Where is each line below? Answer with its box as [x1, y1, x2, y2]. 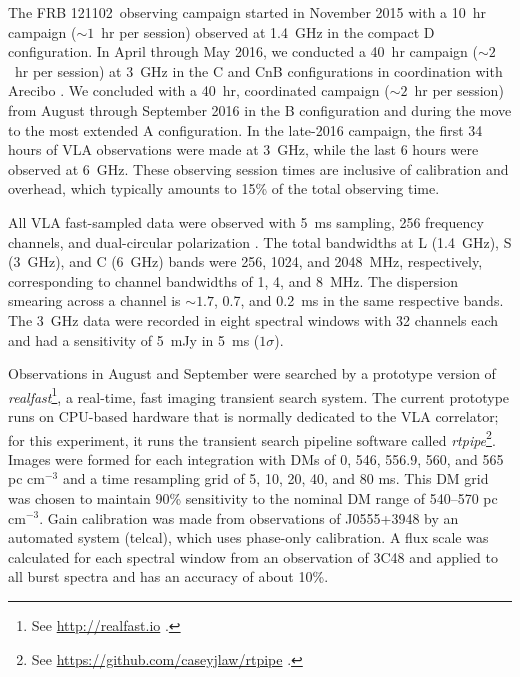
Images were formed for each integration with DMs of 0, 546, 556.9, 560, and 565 [8, 448, 504, 469]
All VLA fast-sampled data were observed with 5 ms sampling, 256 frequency [8, 211, 484, 232]
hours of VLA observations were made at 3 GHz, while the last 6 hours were [8, 139, 479, 160]
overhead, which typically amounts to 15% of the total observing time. [8, 178, 440, 199]
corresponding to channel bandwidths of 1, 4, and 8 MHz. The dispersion [8, 270, 459, 291]
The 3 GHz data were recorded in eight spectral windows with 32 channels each [8, 309, 499, 330]
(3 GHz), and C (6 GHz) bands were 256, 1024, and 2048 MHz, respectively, [8, 251, 483, 272]
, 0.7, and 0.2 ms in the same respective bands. [214, 290, 504, 311]
